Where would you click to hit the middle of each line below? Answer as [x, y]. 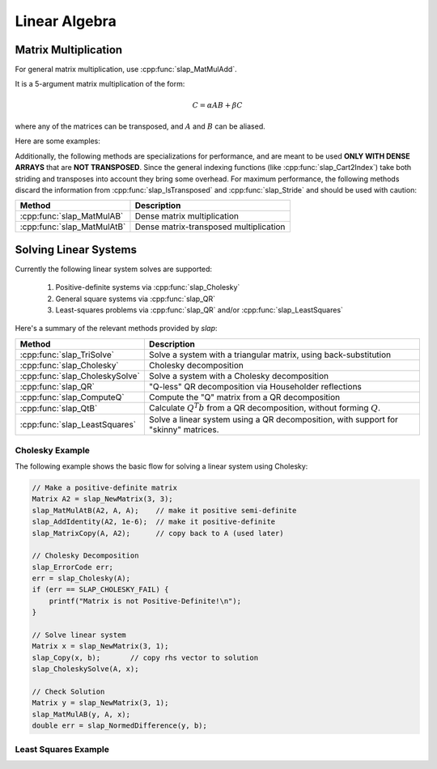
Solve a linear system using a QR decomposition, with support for [273, 419]
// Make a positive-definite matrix [105, 487]
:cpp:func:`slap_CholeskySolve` [80, 376]
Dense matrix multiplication [187, 216]
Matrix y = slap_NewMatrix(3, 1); [100, 703]
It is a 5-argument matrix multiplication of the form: [100, 84]
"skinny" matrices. [184, 430]
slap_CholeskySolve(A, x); [85, 669]
